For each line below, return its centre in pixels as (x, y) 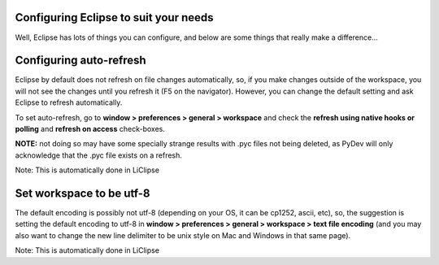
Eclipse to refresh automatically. (69, 102)
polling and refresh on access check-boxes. (90, 128)
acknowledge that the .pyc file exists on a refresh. (99, 155)
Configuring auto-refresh (80, 61)
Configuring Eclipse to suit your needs (115, 17)
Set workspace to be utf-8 (83, 193)
